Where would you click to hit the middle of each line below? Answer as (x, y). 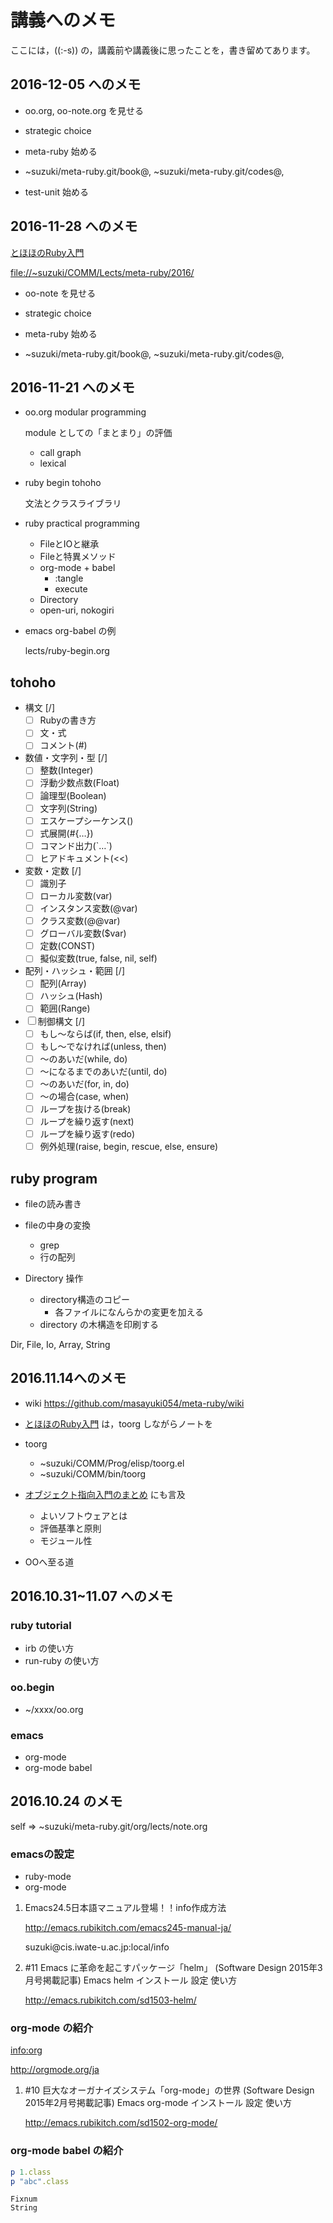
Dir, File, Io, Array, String (60, 1344)
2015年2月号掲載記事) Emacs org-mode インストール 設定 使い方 (158, 2103)
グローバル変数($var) (83, 933)
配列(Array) (63, 983)
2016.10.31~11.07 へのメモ (92, 1596)
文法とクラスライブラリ (73, 503)
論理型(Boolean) (73, 795)
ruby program (54, 1178)
